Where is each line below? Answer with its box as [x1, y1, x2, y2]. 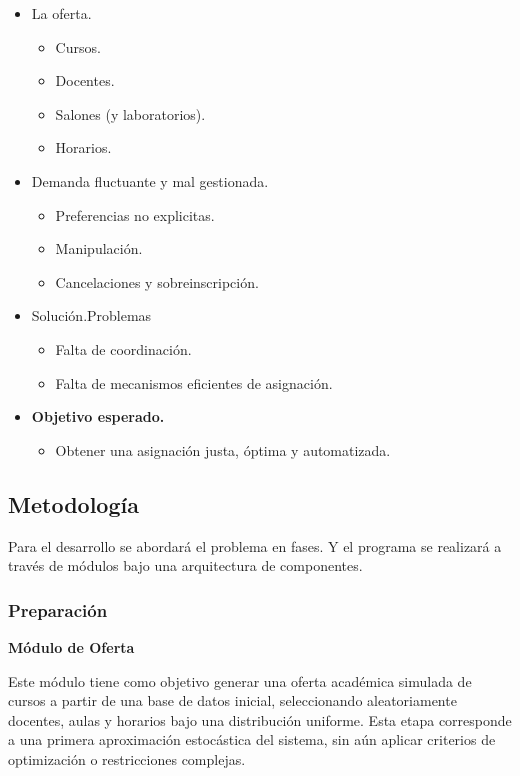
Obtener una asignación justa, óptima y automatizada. [55, 439, 391, 460]
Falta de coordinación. [55, 338, 192, 359]
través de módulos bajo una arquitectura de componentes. [8, 555, 363, 576]
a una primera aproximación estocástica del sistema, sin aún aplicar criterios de [8, 729, 496, 750]
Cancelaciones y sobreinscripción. [55, 271, 259, 292]
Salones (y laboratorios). [55, 103, 206, 124]
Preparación [8, 597, 108, 622]
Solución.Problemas [31, 305, 152, 326]
